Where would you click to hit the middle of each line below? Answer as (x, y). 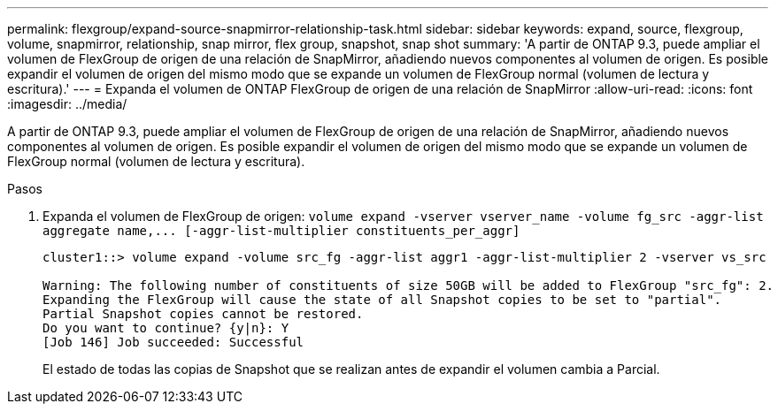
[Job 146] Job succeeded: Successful (173, 342)
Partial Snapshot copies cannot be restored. (203, 314)
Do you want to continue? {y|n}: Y (166, 328)
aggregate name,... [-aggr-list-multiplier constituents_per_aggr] (281, 231)
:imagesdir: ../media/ (67, 104)
